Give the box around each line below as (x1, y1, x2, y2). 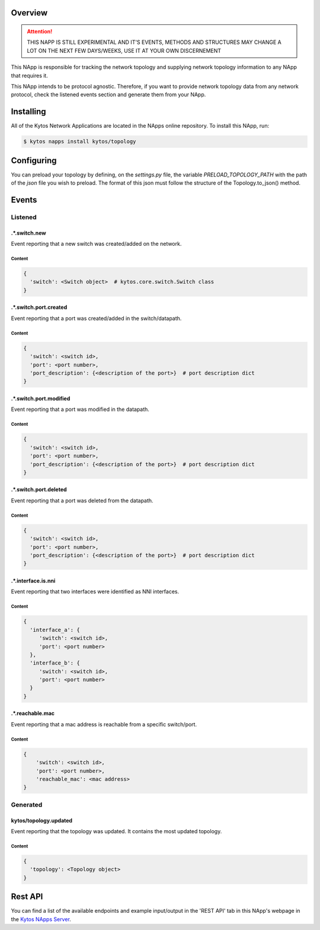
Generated (11, 801, 43, 809)
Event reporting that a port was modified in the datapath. (11, 406, 149, 413)
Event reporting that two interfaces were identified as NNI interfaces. (11, 588, 180, 595)
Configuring (11, 155, 57, 166)
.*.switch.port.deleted (11, 486, 68, 493)
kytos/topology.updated (11, 817, 73, 824)
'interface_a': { (30, 627, 80, 633)
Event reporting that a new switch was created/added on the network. (11, 241, 182, 248)
